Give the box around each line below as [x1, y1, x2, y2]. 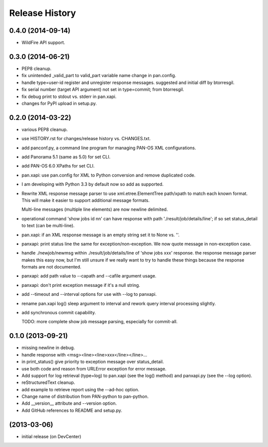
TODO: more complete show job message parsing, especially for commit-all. [21, 319, 178, 325]
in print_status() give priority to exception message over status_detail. [21, 358, 164, 365]
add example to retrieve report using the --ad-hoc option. [21, 386, 139, 392]
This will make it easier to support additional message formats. [21, 197, 150, 203]
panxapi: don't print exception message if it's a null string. [21, 282, 140, 288]
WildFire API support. [21, 40, 66, 46]
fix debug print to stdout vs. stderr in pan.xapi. [21, 93, 117, 99]
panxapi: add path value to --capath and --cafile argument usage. [21, 273, 156, 279]
